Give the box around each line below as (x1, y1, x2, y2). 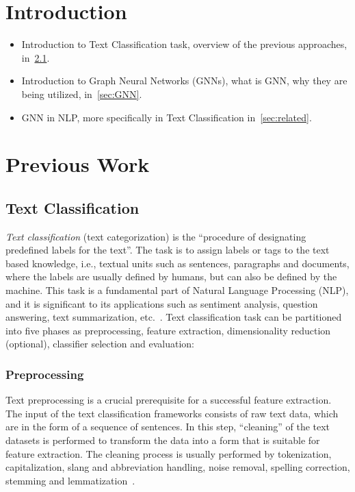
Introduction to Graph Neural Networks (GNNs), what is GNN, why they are (21, 73, 347, 88)
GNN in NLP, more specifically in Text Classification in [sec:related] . (21, 110, 312, 124)
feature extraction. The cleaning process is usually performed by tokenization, (5, 446, 332, 460)
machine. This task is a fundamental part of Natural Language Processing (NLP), (5, 283, 349, 297)
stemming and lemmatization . (5, 473, 135, 487)
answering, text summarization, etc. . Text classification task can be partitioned (5, 310, 342, 324)
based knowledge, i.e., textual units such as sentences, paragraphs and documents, (5, 256, 350, 270)
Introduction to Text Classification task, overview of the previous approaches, (21, 37, 347, 51)
